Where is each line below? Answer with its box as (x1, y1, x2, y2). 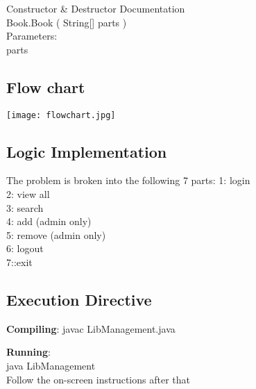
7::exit (6, 255, 33, 269)
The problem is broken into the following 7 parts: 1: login (6, 173, 250, 188)
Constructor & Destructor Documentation (6, 1, 185, 15)
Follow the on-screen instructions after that (6, 372, 190, 386)
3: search (6, 200, 44, 215)
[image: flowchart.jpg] (6, 110, 116, 120)
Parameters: (6, 28, 58, 43)
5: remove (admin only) (6, 227, 106, 242)
